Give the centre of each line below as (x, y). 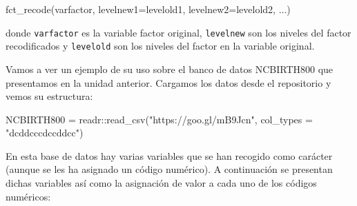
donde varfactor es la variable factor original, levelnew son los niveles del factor (178, 32)
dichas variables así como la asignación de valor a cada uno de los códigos (161, 183)
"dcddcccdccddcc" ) (45, 133)
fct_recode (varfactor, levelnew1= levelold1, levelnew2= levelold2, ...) (148, 9)
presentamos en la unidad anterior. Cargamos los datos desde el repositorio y (168, 82)
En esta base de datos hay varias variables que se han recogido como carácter (169, 155)
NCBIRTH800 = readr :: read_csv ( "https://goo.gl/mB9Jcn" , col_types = (159, 119)
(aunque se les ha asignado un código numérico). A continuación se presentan (169, 169)
